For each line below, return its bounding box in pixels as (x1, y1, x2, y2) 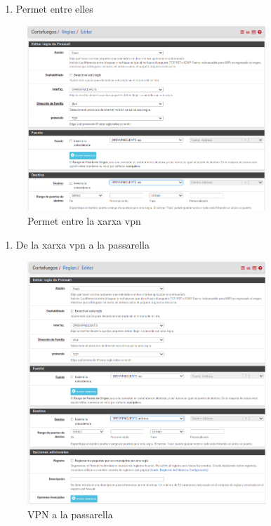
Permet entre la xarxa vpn (27, 213, 141, 228)
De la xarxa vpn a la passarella (15, 237, 150, 251)
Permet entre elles (15, 1, 93, 15)
